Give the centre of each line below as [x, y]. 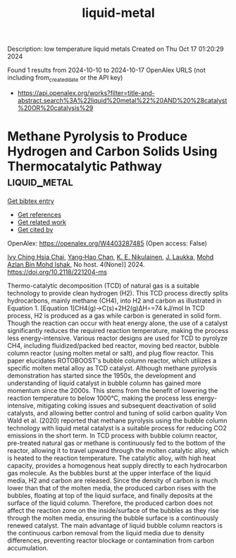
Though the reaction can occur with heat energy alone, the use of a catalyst [118, 323]
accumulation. [28, 547]
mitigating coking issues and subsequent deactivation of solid [126, 405]
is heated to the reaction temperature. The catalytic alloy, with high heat [112, 458]
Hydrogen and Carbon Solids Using [112, 151]
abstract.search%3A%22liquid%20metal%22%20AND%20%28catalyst [122, 100]
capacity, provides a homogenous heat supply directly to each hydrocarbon [117, 465]
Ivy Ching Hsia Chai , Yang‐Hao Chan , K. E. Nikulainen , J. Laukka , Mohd [111, 257]
